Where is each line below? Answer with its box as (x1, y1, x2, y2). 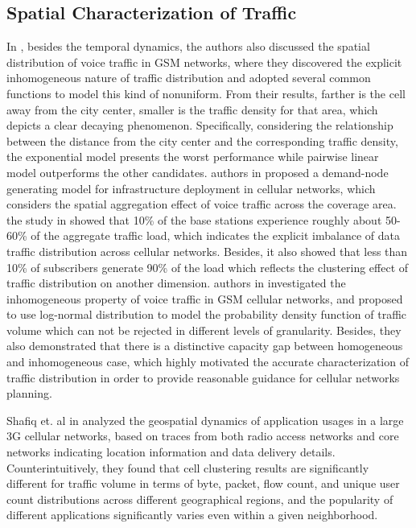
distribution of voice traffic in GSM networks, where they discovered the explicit (6, 53, 402, 70)
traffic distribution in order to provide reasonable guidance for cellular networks (6, 369, 400, 386)
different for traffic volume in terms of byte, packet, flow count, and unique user (6, 475, 400, 492)
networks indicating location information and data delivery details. (6, 443, 336, 460)
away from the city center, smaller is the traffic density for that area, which (6, 101, 378, 118)
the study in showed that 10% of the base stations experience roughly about (6, 211, 382, 228)
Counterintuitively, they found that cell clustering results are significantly (6, 459, 369, 476)
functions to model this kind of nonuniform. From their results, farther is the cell (6, 85, 406, 101)
